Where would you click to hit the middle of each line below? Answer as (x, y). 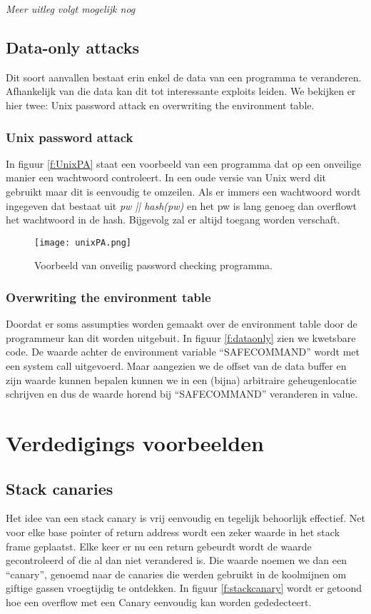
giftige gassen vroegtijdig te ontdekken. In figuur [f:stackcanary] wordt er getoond (184, 588)
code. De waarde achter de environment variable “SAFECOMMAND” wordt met (183, 352)
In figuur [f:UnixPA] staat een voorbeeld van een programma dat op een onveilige (184, 163)
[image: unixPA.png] (83, 242)
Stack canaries (60, 488)
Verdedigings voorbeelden (135, 442)
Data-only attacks (73, 47)
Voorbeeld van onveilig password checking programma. (153, 265)
